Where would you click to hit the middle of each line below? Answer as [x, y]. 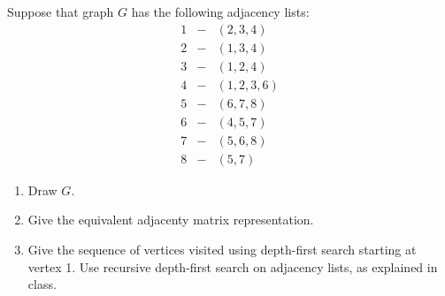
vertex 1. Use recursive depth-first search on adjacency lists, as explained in [233, 266]
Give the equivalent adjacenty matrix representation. [171, 220]
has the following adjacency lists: [220, 11]
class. [42, 284]
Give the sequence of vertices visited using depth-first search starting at [222, 250]
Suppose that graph [61, 11]
